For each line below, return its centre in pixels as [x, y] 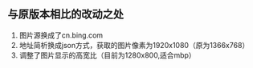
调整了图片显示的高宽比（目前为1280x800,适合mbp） [107, 55]
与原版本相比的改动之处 [65, 14]
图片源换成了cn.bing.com [61, 35]
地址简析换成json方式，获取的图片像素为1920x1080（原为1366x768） [134, 45]
